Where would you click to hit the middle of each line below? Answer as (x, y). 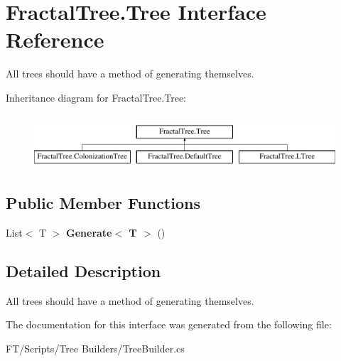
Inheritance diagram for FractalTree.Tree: (96, 97)
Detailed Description (83, 270)
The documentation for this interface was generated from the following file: (169, 324)
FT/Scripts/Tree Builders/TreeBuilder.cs (95, 348)
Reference (55, 39)
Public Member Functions (103, 203)
